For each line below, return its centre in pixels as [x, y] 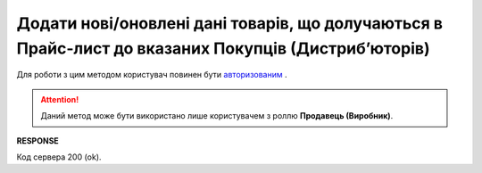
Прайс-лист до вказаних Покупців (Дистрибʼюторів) [223, 48]
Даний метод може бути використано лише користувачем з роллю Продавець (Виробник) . [217, 116]
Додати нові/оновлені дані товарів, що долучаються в [230, 23]
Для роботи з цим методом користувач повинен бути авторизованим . [152, 75]
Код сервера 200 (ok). [59, 157]
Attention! [60, 99]
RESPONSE [38, 140]
